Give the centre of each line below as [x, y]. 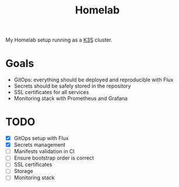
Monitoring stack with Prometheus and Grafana [71, 98]
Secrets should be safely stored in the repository [72, 86]
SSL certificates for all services [51, 92]
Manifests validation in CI [44, 151]
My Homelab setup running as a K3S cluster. [59, 40]
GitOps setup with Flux [41, 138]
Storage [23, 171]
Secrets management [40, 145]
